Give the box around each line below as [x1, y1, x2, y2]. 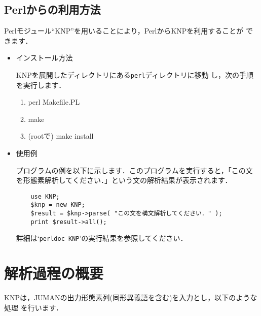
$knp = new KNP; [30, 201, 85, 209]
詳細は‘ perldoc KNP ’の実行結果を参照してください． [16, 233, 188, 243]
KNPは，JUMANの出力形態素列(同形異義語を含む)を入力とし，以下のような [4, 292, 257, 303]
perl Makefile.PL [28, 97, 80, 107]
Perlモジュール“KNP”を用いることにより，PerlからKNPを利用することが [4, 25, 244, 36]
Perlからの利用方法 [4, 2, 101, 17]
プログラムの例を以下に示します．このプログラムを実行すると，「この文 [16, 165, 253, 175]
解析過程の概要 [4, 263, 104, 283]
